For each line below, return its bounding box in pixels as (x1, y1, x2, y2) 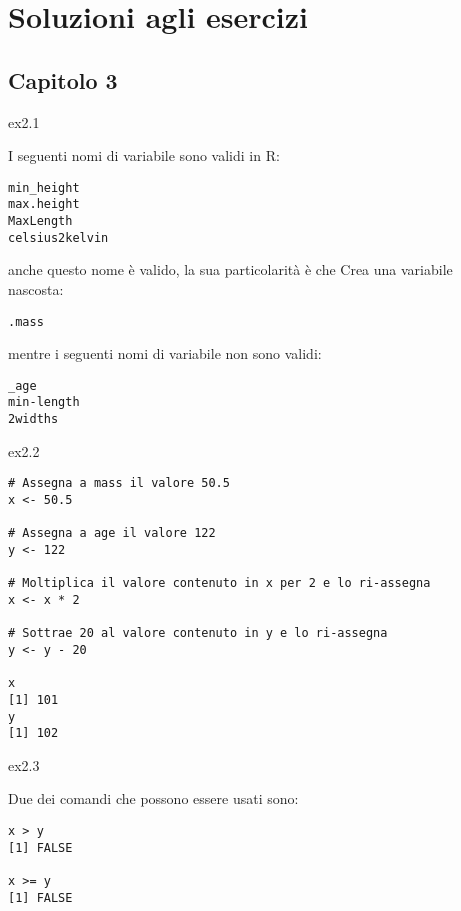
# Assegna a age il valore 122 (8, 526, 216, 541)
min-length (8, 395, 80, 410)
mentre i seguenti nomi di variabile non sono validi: (8, 343, 322, 364)
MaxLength (8, 214, 73, 229)
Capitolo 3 (8, 64, 118, 95)
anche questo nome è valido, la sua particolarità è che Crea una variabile (8, 259, 453, 280)
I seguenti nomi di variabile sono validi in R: (8, 145, 280, 166)
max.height (8, 197, 80, 212)
